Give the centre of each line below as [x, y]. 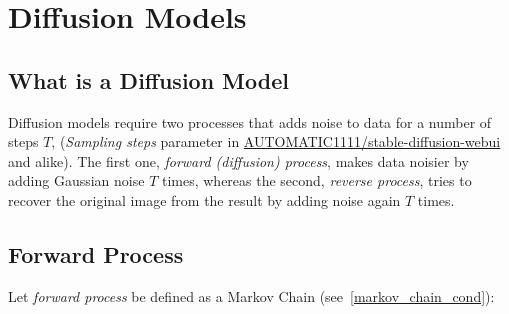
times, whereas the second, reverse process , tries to [316, 180]
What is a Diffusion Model [148, 79]
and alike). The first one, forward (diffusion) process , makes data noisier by [238, 160]
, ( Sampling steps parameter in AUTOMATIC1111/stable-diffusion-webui [276, 141]
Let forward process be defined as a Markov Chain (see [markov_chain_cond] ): [251, 295]
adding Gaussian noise [76, 180]
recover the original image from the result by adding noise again [204, 199]
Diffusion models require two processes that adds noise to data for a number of [250, 121]
